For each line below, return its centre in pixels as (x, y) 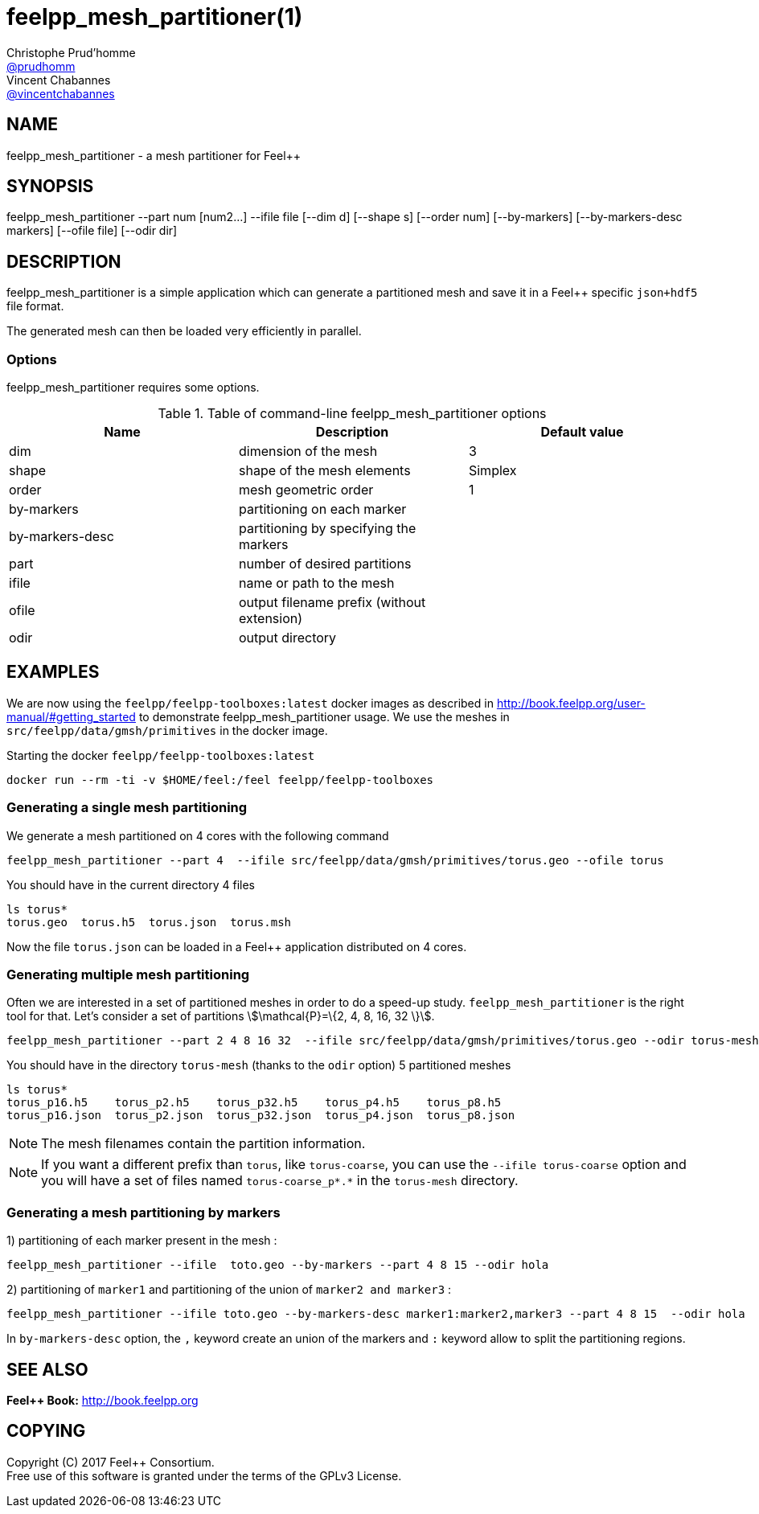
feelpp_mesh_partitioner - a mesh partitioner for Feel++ (154, 155)
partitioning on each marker (322, 509)
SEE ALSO (47, 1369)
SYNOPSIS (50, 187)
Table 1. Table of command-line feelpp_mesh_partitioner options (352, 414)
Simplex (492, 471)
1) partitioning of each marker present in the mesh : (142, 1241)
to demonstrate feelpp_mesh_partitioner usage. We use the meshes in (324, 716)
